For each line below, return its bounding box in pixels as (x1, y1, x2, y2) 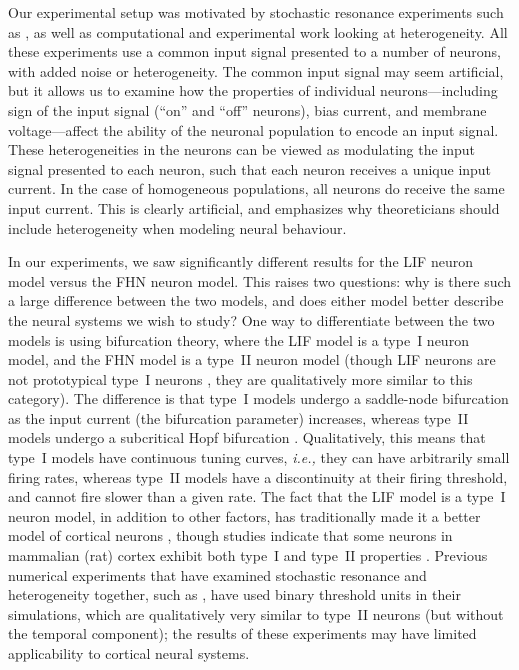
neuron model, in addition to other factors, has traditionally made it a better (8, 505, 481, 526)
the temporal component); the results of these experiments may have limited (8, 623, 477, 644)
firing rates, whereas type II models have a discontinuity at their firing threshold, (8, 466, 508, 487)
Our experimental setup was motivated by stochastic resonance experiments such (8, 2, 504, 22)
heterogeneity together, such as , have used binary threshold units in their (8, 584, 461, 605)
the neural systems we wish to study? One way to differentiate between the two (8, 309, 495, 330)
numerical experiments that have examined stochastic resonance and (8, 564, 427, 585)
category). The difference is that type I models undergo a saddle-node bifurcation (8, 388, 509, 409)
